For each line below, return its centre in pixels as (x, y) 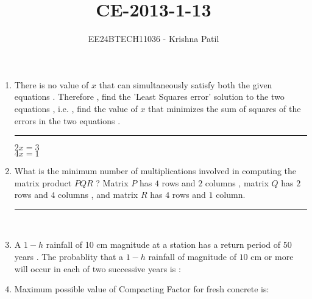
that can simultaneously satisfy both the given (186, 84)
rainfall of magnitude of (192, 257)
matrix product (43, 182)
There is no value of (51, 84)
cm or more (272, 257)
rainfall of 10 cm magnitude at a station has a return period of (163, 244)
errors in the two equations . (67, 120)
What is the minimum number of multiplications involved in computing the (155, 171)
